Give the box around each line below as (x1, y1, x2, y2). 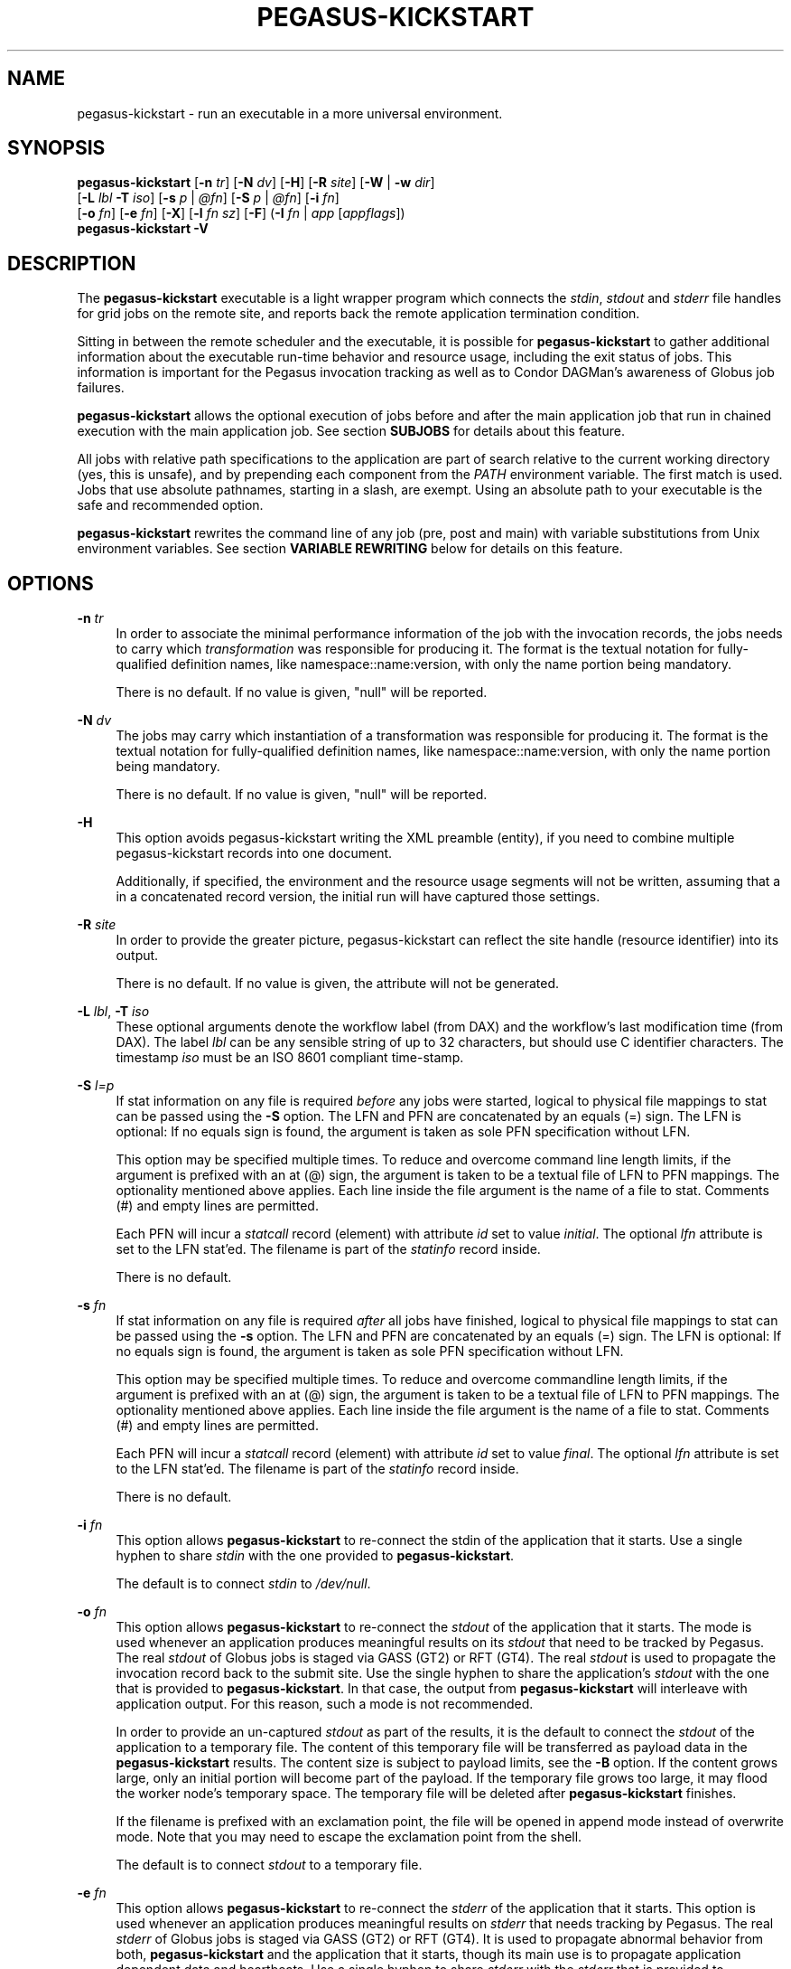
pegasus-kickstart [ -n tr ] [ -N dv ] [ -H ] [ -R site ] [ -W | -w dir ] (77, 174, 435, 191)
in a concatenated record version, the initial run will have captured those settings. (116, 889, 600, 905)
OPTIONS (7, 571, 94, 595)
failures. (77, 380, 125, 396)
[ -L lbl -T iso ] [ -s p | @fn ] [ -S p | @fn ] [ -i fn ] (77, 190, 340, 206)
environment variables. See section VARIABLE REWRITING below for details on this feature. (77, 541, 623, 557)
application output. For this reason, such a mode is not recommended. (116, 1696, 534, 1712)
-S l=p (77, 1078, 115, 1094)
